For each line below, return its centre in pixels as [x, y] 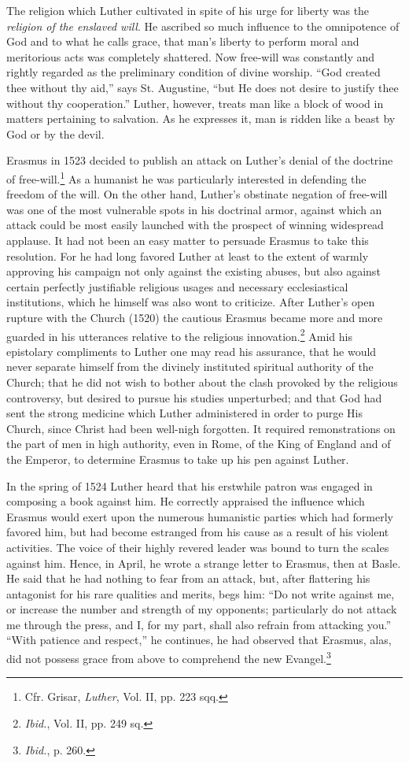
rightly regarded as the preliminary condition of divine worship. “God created [193, 72]
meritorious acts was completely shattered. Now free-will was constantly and [191, 56]
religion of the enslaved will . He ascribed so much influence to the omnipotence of [203, 26]
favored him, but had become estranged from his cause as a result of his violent [198, 532]
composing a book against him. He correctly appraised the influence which [186, 501]
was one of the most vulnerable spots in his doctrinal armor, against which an [194, 209]
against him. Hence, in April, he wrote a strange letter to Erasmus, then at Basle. [204, 563]
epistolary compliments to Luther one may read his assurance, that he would [192, 351]
